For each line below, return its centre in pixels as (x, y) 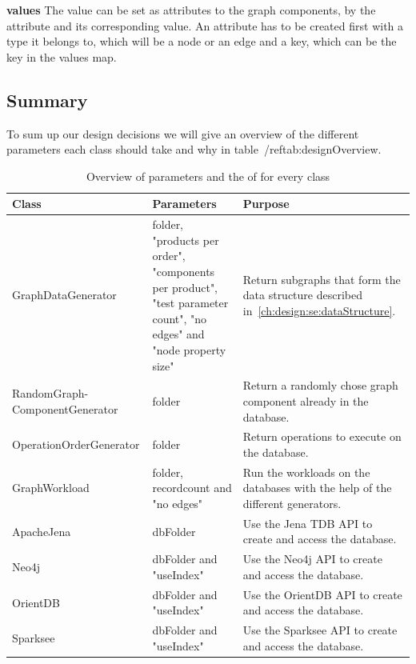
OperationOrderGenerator (76, 444)
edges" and (178, 334)
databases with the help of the (317, 488)
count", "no (180, 318)
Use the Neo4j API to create (312, 559)
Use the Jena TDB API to (308, 523)
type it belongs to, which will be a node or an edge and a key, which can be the (202, 41)
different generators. (292, 504)
